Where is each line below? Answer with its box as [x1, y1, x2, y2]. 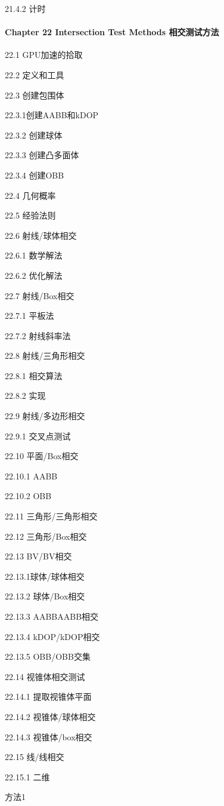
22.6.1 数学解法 [5, 249, 63, 262]
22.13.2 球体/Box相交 [5, 590, 85, 602]
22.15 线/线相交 [5, 750, 64, 763]
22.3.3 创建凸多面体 [5, 149, 79, 161]
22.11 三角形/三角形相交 [5, 510, 98, 522]
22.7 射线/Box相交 [5, 289, 74, 302]
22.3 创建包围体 [5, 88, 64, 101]
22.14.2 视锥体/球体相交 [5, 710, 96, 722]
